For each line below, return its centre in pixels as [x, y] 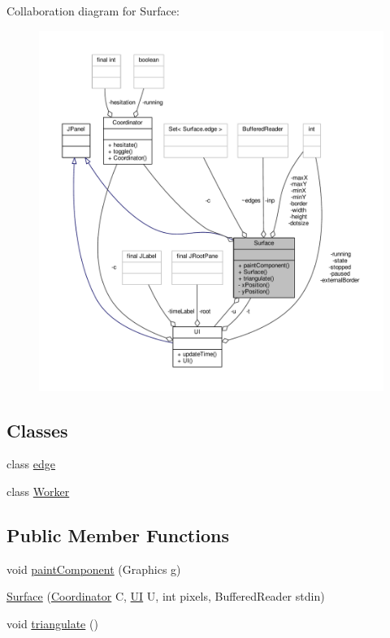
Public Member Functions [118, 535]
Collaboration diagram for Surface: [93, 11]
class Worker [38, 491]
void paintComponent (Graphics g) [94, 569]
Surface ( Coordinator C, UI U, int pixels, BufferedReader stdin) [166, 596]
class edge [31, 464]
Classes [37, 430]
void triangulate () [52, 623]
